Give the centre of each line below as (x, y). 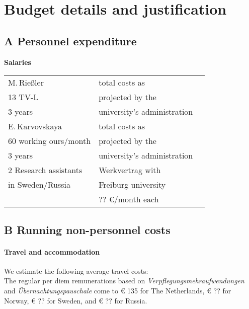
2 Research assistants (45, 170)
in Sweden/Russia (39, 185)
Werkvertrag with (130, 170)
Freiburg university (132, 185)
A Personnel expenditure (70, 41)
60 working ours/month (50, 141)
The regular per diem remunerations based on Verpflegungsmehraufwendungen (124, 281)
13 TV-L (23, 97)
